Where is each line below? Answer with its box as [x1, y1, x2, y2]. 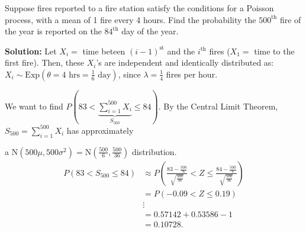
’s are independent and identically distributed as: [96, 56, 274, 69]
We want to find [5, 99, 63, 112]
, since [118, 67, 141, 80]
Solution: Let [5, 44, 57, 57]
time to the [254, 44, 295, 57]
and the [167, 44, 195, 57]
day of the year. [121, 25, 179, 37]
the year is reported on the [5, 25, 102, 37]
